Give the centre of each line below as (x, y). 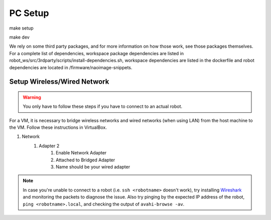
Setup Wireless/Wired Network (59, 82)
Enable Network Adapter (81, 153)
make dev (19, 37)
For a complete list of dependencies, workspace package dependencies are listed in (97, 53)
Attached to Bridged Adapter (86, 160)
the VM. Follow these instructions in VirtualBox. (58, 127)
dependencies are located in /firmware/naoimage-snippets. (71, 67)
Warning (32, 97)
